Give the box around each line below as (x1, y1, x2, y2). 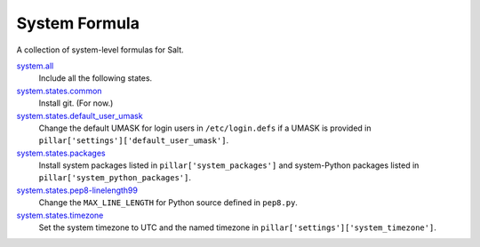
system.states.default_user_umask (16, 110, 143, 121)
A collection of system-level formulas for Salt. (16, 44, 184, 55)
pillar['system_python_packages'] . (38, 172, 191, 183)
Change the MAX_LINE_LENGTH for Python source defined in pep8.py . (38, 197, 298, 208)
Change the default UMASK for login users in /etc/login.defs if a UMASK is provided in (38, 123, 372, 133)
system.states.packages (16, 147, 106, 158)
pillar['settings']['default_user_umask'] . (38, 135, 229, 146)
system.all (16, 60, 54, 71)
